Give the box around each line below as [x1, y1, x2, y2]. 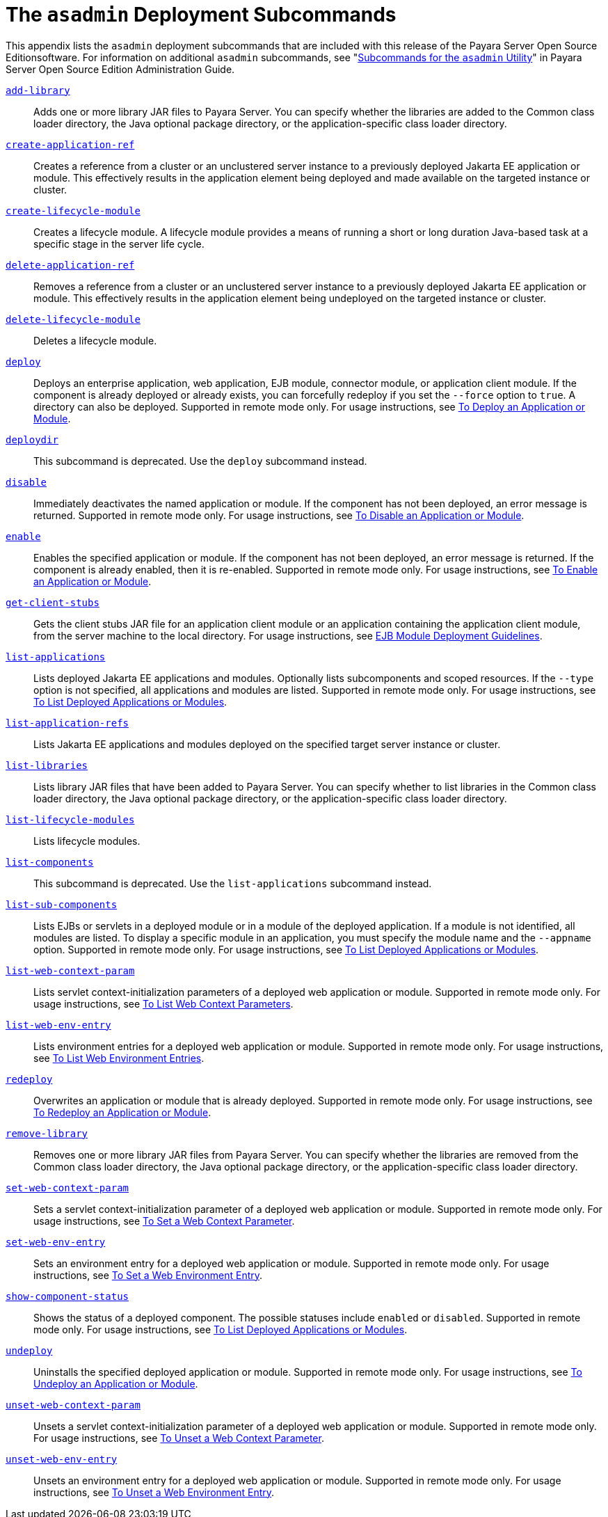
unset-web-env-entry [6, 1453, 118, 1465]
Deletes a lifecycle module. [33, 334, 157, 347]
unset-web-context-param [6, 1399, 141, 1411]
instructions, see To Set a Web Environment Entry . [33, 1269, 263, 1281]
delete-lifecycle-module [6, 313, 141, 325]
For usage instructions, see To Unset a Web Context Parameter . [33, 1431, 324, 1444]
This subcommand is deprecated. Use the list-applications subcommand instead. [33, 877, 432, 889]
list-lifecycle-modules [6, 813, 135, 825]
